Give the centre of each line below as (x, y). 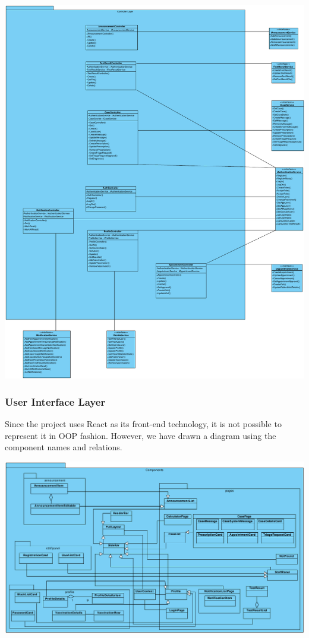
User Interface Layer (55, 401)
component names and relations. (64, 447)
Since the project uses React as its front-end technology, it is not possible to (143, 424)
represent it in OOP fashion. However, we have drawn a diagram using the (141, 435)
